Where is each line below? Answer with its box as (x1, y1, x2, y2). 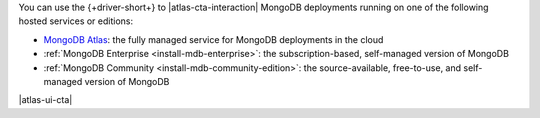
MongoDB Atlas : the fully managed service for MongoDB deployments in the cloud (43, 33, 384, 45)
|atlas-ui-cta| (18, 94, 73, 106)
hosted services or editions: (18, 15, 134, 27)
